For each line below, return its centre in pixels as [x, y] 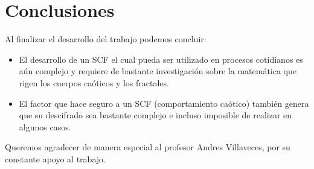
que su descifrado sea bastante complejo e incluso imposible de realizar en [155, 115]
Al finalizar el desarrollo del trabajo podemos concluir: [106, 39]
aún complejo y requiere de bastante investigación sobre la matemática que [158, 71]
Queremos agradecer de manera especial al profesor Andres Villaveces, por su [148, 147]
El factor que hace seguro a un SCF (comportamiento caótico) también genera [164, 103]
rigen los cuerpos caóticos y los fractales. [94, 82]
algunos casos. [45, 126]
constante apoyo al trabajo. [55, 158]
